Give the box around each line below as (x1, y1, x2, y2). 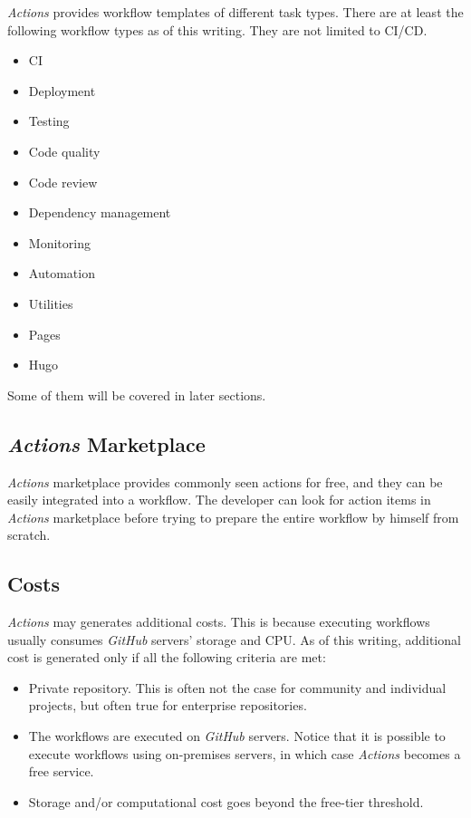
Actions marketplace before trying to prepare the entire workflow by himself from (7, 507, 459, 526)
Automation (28, 264, 95, 283)
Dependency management (28, 203, 171, 222)
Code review (28, 172, 98, 191)
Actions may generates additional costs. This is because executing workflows (7, 612, 430, 631)
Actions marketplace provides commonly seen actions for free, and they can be (7, 472, 443, 491)
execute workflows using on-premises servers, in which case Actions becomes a (28, 744, 461, 763)
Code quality (28, 141, 101, 160)
